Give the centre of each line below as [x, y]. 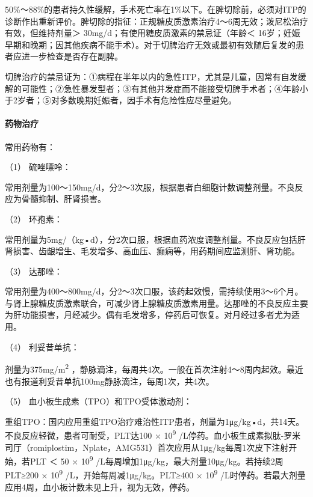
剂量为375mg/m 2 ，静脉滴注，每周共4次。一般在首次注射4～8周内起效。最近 [154, 368]
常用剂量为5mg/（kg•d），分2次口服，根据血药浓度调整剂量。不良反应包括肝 [155, 239]
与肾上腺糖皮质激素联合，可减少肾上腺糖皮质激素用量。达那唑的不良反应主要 [156, 303]
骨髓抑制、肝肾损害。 [64, 199]
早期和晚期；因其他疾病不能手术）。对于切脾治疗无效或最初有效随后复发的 [150, 44]
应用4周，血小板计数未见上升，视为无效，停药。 [100, 486]
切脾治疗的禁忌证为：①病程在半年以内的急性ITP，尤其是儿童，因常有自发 [151, 76]
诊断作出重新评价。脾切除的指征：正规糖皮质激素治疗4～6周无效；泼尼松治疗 [156, 21]
